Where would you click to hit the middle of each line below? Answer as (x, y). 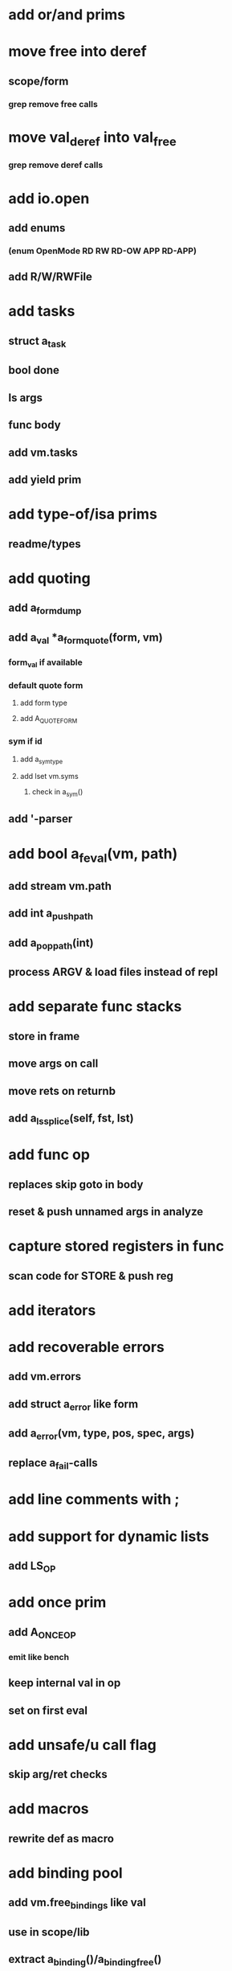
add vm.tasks (43, 452)
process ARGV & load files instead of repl (113, 972)
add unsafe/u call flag (82, 1745)
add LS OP (32, 1567)
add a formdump (45, 609)
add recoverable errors (86, 1347)
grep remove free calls (53, 104)
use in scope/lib (49, 1932)
